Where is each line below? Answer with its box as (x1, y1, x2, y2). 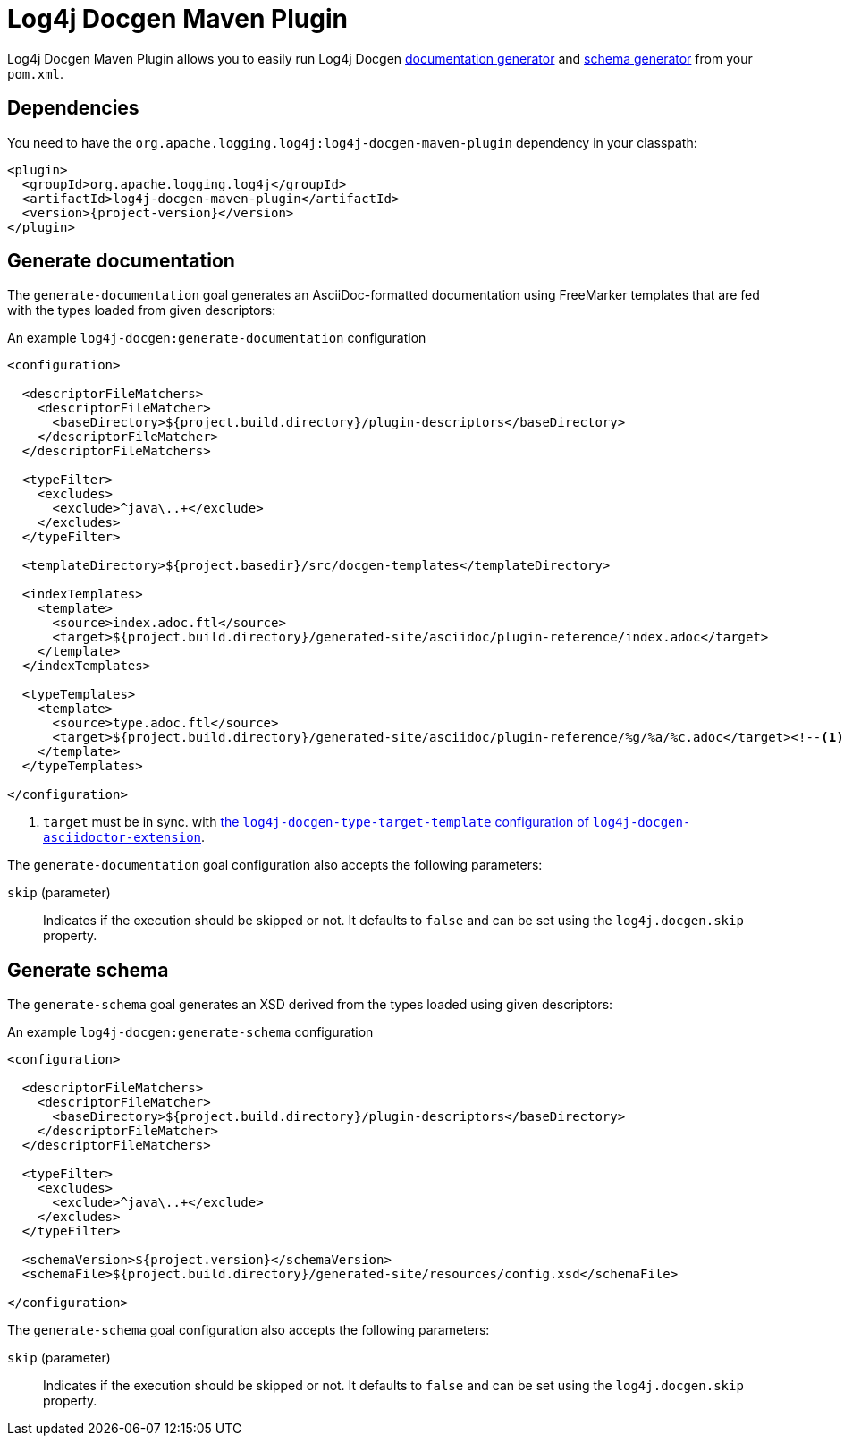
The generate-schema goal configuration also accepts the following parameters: (7, 1322, 490, 1338)
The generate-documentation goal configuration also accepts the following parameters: (7, 857, 543, 873)
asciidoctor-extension (43, 830, 202, 845)
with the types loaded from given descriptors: (7, 302, 276, 318)
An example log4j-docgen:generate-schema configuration (7, 1024, 374, 1040)
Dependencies (7, 97, 139, 120)
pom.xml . (7, 65, 64, 81)
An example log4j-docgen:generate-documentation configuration (7, 330, 426, 346)
